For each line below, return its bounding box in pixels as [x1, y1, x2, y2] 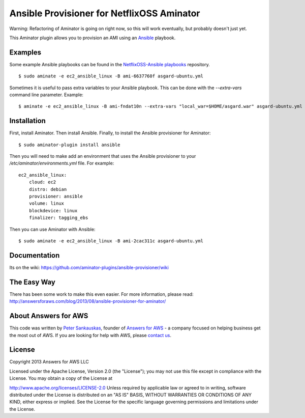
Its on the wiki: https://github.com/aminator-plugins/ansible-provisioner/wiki [9, 264, 169, 270]
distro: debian [28, 186, 67, 192]
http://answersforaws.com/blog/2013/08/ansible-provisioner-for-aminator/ [9, 298, 166, 304]
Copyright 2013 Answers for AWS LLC [9, 359, 89, 365]
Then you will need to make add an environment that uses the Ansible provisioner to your [9, 153, 196, 159]
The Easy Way [9, 277, 55, 286]
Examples [9, 48, 42, 57]
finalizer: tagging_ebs [28, 215, 88, 221]
